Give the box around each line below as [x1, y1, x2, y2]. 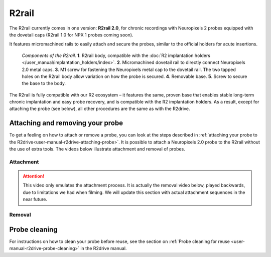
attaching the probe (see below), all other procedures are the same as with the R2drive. [9, 105, 190, 112]
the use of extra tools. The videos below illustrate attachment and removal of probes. [9, 146, 185, 152]
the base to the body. [22, 80, 66, 86]
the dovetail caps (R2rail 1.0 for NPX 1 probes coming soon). [9, 31, 133, 37]
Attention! [23, 173, 45, 179]
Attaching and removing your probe [9, 119, 123, 127]
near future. [23, 196, 48, 202]
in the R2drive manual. [80, 245, 127, 251]
